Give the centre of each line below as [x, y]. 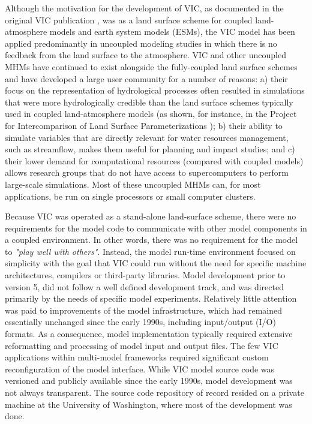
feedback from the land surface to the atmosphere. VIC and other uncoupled [145, 55]
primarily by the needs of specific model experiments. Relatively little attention [151, 298]
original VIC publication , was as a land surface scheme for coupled [129, 19]
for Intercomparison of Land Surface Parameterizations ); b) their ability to [144, 125]
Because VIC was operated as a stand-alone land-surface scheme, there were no [151, 216]
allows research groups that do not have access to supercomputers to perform [147, 172]
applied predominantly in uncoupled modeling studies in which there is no [141, 43]
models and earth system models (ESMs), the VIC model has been [172, 31]
